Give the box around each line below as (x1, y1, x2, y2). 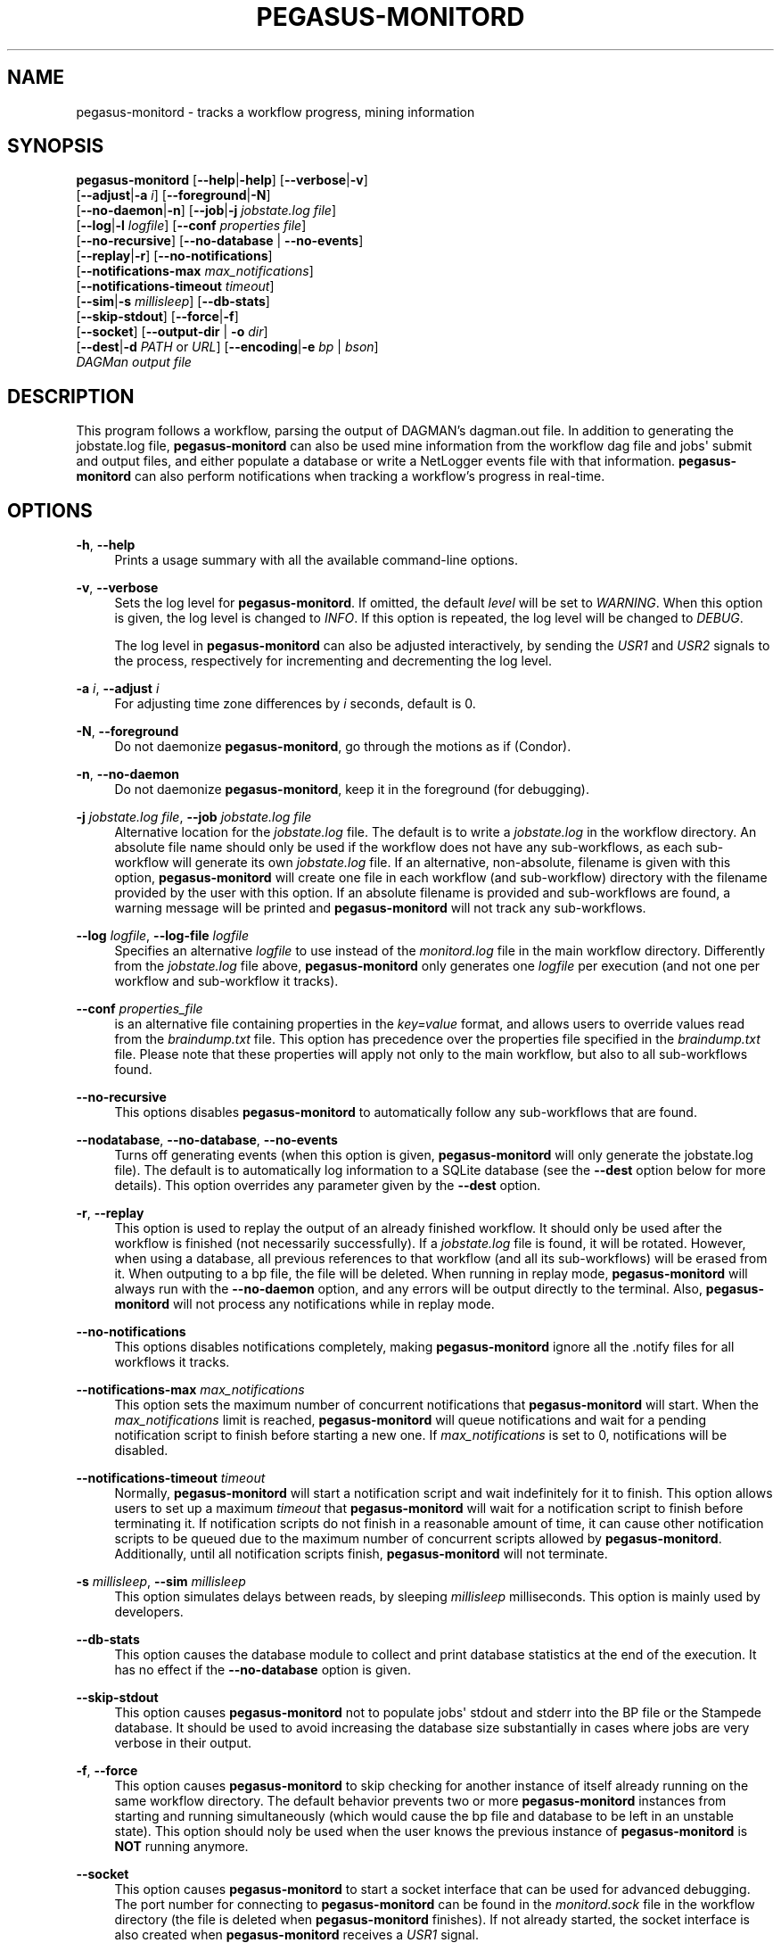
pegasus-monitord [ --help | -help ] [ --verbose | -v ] (76, 172, 368, 188)
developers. (114, 1604, 184, 1620)
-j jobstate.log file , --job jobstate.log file (76, 809, 312, 825)
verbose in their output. (114, 1735, 252, 1751)
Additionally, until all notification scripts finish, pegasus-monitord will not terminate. (114, 1546, 608, 1562)
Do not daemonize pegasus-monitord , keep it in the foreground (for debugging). (114, 781, 589, 798)
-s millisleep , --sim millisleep (76, 1574, 246, 1590)
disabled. (114, 1443, 169, 1459)
